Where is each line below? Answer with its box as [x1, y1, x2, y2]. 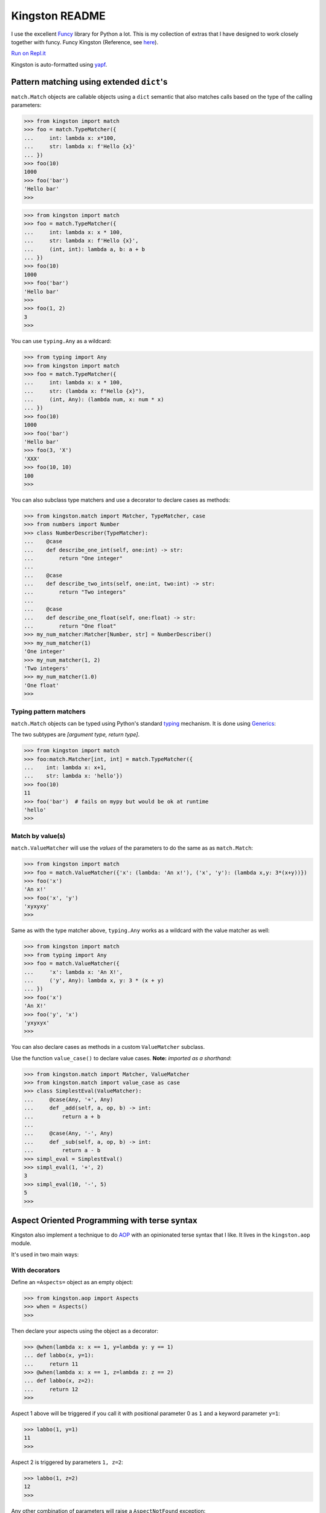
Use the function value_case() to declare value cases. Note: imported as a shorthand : [11, 1054, 232, 1062]
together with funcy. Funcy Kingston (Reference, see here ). [11, 38, 159, 45]
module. [11, 1239, 32, 1247]
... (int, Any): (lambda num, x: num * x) [24, 396, 164, 403]
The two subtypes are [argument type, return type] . [11, 731, 140, 738]
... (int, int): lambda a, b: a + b [24, 246, 145, 252]
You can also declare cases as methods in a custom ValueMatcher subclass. [11, 1043, 205, 1051]
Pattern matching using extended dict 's [11, 76, 168, 87]
